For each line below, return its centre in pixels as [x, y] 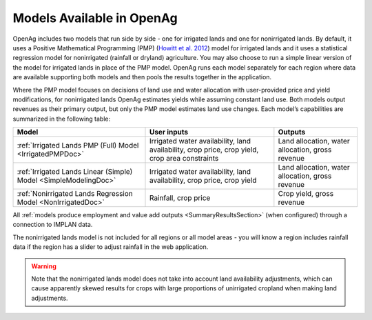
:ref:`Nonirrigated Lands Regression [75, 194]
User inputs [169, 132]
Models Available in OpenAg [95, 18]
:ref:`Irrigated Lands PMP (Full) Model [78, 146]
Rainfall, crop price [180, 198]
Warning [44, 266]
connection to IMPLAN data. [53, 225]
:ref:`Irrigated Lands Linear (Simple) [75, 172]
